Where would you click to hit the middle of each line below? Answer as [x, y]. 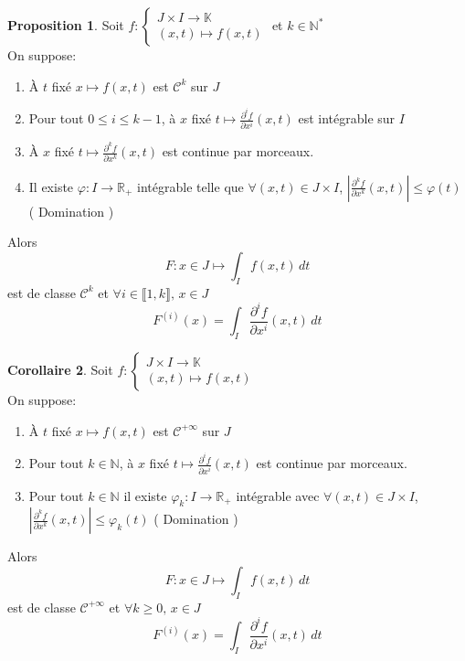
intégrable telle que [190, 186]
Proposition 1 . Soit [66, 25]
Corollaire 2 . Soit [60, 370]
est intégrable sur [347, 118]
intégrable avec [278, 495]
